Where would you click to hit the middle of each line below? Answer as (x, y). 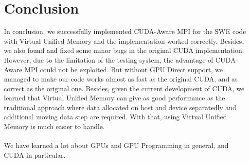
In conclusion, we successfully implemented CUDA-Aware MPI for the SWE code (125, 31)
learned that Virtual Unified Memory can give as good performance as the (115, 98)
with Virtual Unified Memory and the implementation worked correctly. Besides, (124, 41)
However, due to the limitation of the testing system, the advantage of (109, 59)
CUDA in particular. (35, 155)
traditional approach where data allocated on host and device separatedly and (120, 107)
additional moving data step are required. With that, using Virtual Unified (116, 117)
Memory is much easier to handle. (54, 126)
